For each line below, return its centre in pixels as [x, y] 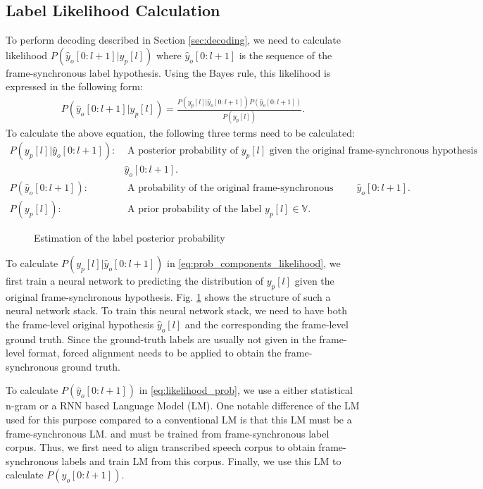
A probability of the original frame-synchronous [231, 188]
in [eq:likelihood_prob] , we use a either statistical [246, 390]
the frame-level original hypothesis [80, 324]
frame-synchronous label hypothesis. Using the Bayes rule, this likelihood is [168, 72]
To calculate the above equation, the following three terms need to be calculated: [180, 132]
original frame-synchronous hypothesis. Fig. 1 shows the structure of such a [168, 296]
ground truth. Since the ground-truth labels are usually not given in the [161, 339]
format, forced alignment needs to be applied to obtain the [155, 353]
